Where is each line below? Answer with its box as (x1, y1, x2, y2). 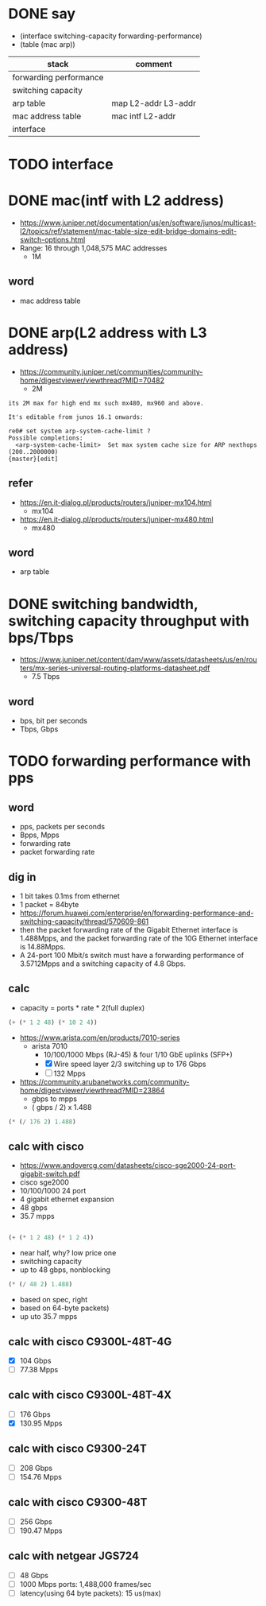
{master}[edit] (8, 455, 59, 463)
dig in (8, 870, 37, 883)
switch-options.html (19, 235, 86, 245)
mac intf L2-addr (110, 111, 176, 122)
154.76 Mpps (19, 1472, 62, 1481)
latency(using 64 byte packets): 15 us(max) (19, 1588, 161, 1598)
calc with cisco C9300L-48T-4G (8, 1335, 172, 1348)
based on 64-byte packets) (19, 1303, 110, 1313)
